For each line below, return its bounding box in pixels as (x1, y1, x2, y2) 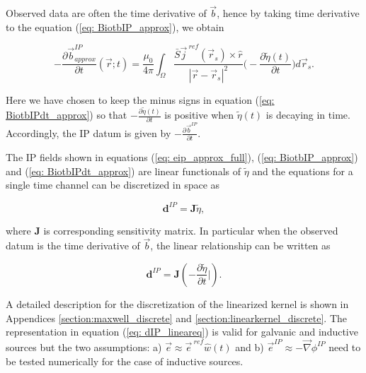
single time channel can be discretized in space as (6, 177, 220, 192)
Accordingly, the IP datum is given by (6, 125, 171, 140)
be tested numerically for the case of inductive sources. (6, 353, 244, 368)
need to (328, 339, 361, 354)
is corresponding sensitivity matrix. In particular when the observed (43, 223, 338, 237)
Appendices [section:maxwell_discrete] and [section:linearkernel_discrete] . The (6, 310, 348, 325)
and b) (235, 339, 264, 354)
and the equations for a (252, 163, 353, 178)
